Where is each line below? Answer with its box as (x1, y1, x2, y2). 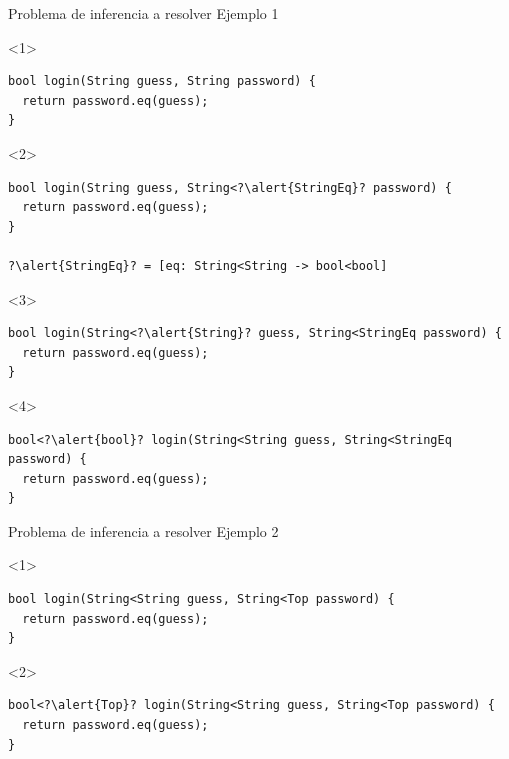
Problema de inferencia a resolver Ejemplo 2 (8, 520, 279, 541)
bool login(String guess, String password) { (8, 74, 316, 89)
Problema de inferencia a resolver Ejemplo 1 (8, 3, 279, 23)
